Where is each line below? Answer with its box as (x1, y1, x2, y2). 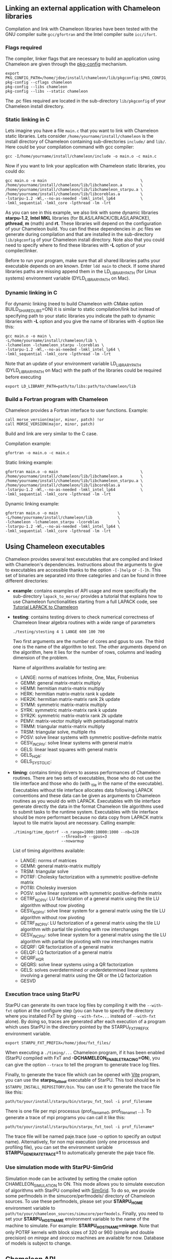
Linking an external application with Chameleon (5, 4, 161, 13)
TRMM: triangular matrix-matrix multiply (20, 723, 105, 729)
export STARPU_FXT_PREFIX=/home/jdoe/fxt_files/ (5, 1040, 111, 1046)
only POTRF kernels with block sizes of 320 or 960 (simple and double (5, 1229, 155, 1235)
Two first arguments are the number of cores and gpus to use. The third (12, 638, 164, 644)
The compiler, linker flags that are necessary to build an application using (5, 56, 160, 62)
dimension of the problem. (12, 654, 69, 660)
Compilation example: (5, 440, 51, 446)
